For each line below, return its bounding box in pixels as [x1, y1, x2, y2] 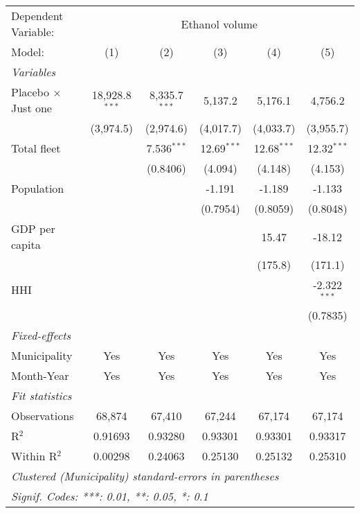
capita [11, 236, 41, 252]
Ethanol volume [181, 15, 258, 32]
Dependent [11, 8, 64, 24]
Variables [11, 64, 56, 80]
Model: [11, 44, 45, 60]
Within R [11, 447, 57, 464]
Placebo [11, 84, 49, 100]
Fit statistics [11, 387, 72, 403]
